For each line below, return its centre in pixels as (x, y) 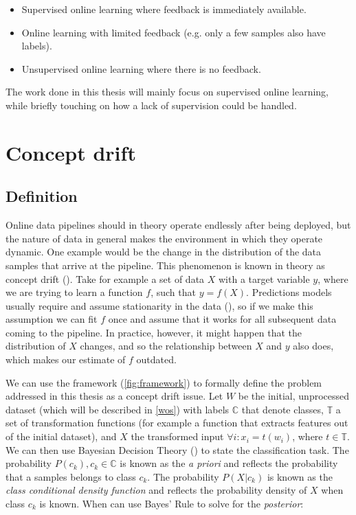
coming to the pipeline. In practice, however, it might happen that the (154, 332)
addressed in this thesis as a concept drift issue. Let (114, 396)
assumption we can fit (52, 319)
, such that (173, 292)
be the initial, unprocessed (294, 396)
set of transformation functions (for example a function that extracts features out (177, 423)
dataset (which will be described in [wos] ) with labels (118, 409)
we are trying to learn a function (74, 292)
